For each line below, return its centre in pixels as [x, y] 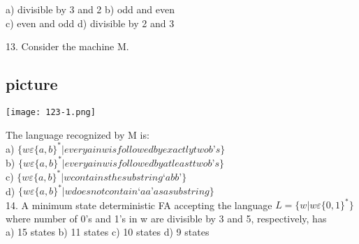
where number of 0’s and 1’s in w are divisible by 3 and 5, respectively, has [166, 218]
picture [32, 84]
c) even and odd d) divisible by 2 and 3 [90, 23]
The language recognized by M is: [78, 134]
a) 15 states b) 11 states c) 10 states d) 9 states [108, 232]
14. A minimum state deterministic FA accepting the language [139, 205]
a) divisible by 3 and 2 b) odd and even [90, 9]
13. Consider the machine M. [67, 46]
